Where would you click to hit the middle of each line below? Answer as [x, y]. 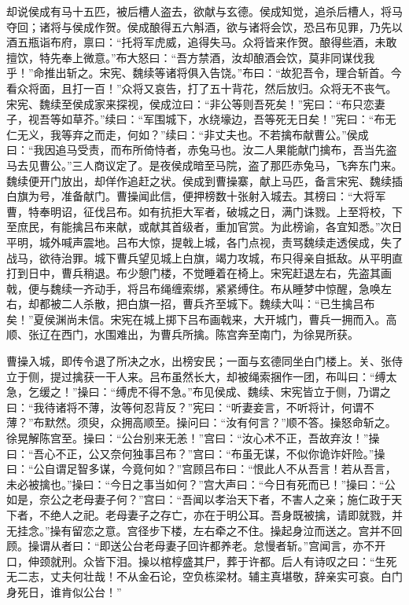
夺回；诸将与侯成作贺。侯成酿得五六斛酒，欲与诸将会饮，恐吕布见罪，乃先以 [204, 26]
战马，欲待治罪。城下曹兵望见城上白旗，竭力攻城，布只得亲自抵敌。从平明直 [204, 257]
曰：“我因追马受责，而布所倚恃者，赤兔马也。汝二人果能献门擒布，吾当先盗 [202, 150]
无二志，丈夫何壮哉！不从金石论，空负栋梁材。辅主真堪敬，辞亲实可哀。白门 [204, 576]
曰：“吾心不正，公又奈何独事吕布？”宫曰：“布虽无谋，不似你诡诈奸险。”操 [196, 453]
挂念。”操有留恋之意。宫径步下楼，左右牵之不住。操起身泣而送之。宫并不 [204, 530]
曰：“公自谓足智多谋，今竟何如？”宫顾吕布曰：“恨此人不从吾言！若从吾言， [201, 469]
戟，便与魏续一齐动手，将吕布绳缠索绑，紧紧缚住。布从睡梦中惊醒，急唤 [193, 288]
